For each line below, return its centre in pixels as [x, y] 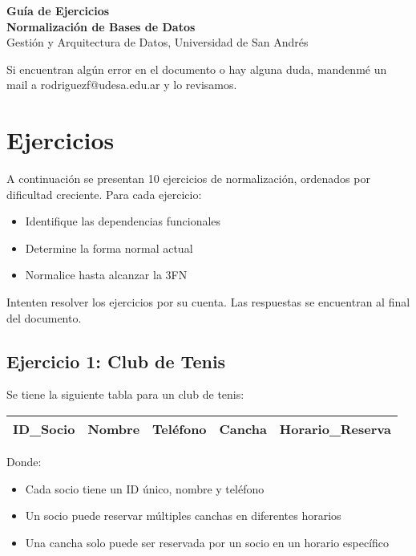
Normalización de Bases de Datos [101, 26]
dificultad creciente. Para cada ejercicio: [104, 194]
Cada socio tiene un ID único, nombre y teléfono [145, 488]
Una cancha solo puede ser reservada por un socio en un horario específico [207, 542]
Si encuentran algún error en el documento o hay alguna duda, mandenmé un [197, 69]
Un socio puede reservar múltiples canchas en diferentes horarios [183, 515]
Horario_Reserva [335, 429]
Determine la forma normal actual [109, 248]
